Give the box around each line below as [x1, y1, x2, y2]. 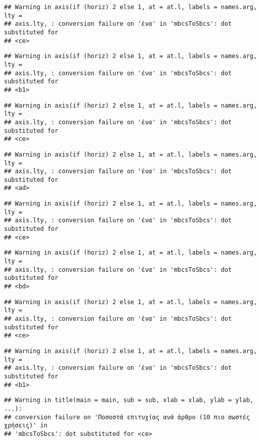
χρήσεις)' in [4, 422, 47, 429]
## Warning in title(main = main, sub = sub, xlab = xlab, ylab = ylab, [4, 397, 253, 404]
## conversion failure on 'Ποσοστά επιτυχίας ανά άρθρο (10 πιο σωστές [4, 413, 250, 421]
